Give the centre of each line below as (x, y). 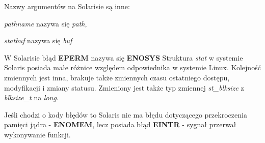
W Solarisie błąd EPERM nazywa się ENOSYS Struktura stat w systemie (124, 57)
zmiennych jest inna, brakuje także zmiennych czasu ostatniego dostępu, (117, 77)
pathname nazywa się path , (46, 23)
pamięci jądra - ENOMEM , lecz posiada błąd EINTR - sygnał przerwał (120, 124)
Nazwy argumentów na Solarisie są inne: (67, 6)
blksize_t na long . (31, 97)
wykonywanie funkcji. (37, 134)
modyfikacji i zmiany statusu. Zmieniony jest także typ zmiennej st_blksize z (124, 87)
